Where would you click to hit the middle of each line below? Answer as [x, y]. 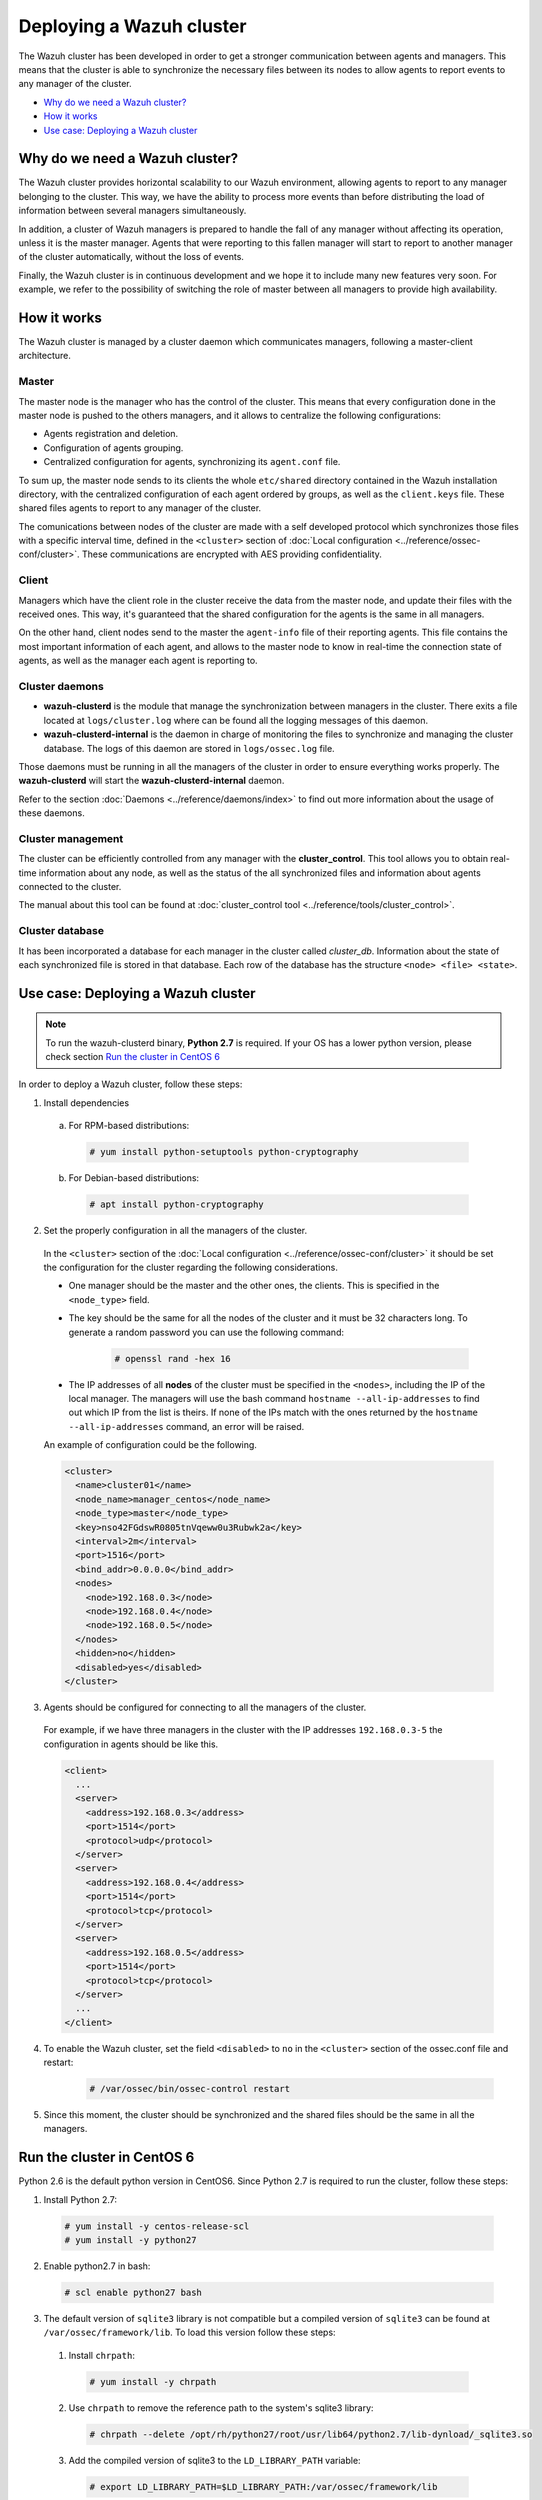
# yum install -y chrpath [153, 2381]
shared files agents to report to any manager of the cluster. [140, 508]
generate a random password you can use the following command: [206, 1332]
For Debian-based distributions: [134, 1178]
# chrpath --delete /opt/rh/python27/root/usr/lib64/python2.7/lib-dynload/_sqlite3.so [311, 2434]
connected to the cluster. [70, 886]
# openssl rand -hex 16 [173, 1358]
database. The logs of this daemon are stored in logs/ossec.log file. [189, 748]
